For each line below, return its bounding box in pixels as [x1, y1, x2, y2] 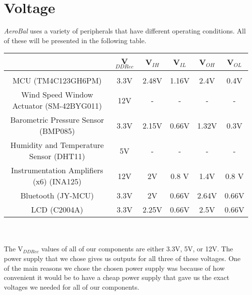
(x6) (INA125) [32, 176, 82, 187]
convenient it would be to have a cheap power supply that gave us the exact [4, 272, 230, 282]
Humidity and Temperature [10, 139, 104, 151]
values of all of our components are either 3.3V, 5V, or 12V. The [41, 244, 233, 254]
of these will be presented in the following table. [4, 35, 146, 45]
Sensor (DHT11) [29, 150, 85, 162]
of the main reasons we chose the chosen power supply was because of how [4, 262, 225, 273]
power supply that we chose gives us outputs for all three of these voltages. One [4, 253, 241, 263]
